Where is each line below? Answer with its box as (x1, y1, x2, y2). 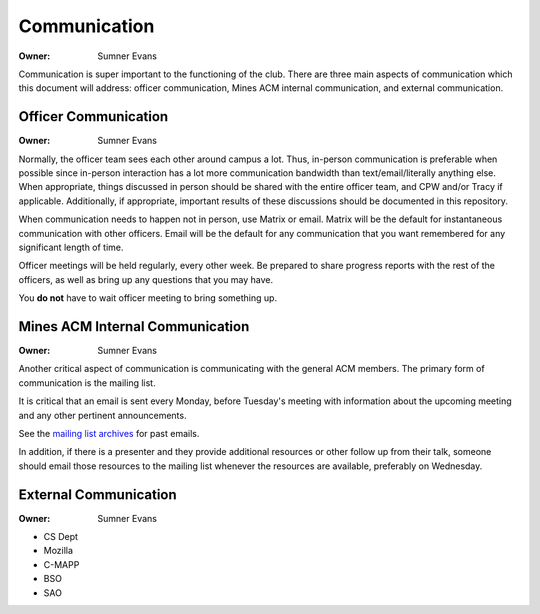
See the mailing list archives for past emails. (18, 428, 200, 439)
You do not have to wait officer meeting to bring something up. (18, 292, 278, 304)
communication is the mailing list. (18, 376, 156, 389)
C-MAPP (43, 558, 80, 570)
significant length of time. (18, 241, 124, 253)
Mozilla (43, 545, 74, 557)
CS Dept (43, 531, 79, 543)
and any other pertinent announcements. (18, 409, 187, 421)
